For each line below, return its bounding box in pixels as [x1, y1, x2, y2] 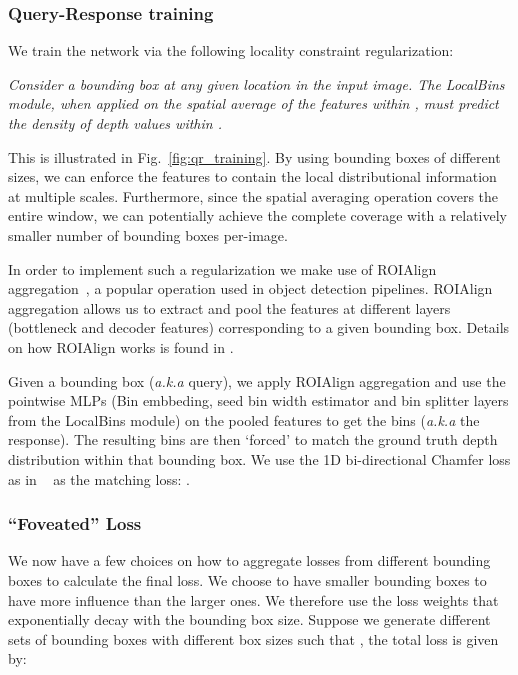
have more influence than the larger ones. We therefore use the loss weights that [8, 589, 499, 610]
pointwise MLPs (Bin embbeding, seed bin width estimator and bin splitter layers [8, 390, 509, 411]
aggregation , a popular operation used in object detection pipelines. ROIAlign [8, 278, 493, 299]
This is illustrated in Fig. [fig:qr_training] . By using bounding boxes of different [8, 146, 501, 167]
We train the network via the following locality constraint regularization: [8, 40, 454, 61]
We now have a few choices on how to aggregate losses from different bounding [8, 550, 491, 571]
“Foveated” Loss [8, 511, 142, 536]
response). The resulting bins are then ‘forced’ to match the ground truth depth [8, 429, 498, 450]
